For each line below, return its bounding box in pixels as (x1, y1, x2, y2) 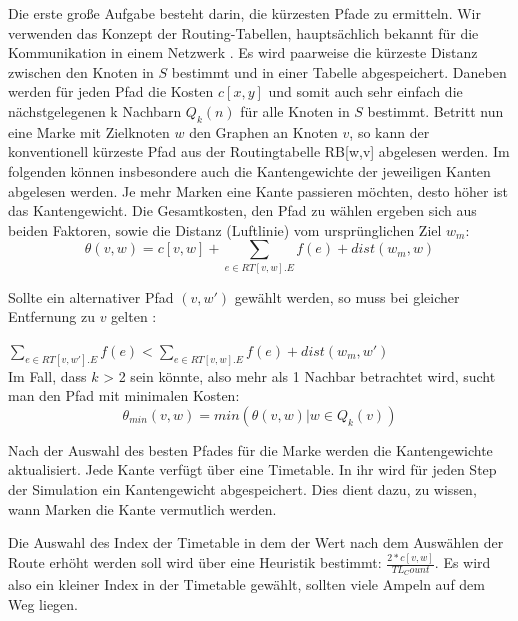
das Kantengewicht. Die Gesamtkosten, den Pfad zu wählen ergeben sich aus (8, 200, 477, 221)
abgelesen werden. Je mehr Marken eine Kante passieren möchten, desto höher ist (8, 180, 509, 201)
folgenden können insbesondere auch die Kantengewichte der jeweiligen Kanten (8, 160, 491, 181)
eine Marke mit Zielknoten (8, 121, 170, 142)
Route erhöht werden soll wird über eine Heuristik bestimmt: (8, 552, 382, 573)
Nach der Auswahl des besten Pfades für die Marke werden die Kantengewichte (8, 439, 493, 460)
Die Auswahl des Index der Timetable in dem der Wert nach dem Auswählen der (8, 532, 504, 553)
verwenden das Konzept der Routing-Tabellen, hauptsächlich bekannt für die (8, 22, 479, 43)
